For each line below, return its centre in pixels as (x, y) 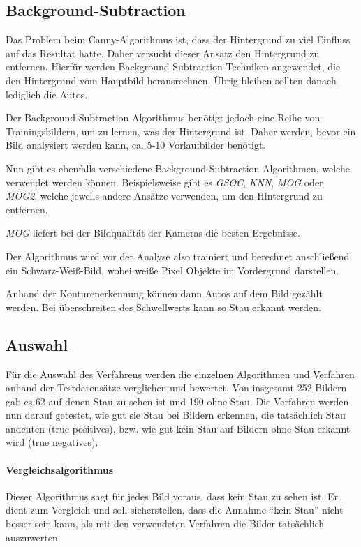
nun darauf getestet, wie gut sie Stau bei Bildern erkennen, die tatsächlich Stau (176, 415)
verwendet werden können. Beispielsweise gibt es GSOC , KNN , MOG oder (164, 182)
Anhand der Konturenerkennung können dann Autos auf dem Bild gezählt (164, 293)
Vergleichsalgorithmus (60, 469)
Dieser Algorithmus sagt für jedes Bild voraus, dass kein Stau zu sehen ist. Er (172, 496)
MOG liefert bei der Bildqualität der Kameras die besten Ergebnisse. (153, 233)
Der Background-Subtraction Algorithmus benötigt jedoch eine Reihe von (163, 118)
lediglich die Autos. (47, 94)
